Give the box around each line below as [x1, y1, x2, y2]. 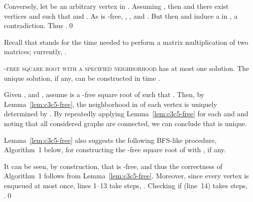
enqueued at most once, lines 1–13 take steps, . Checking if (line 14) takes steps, [4, 180, 248, 190]
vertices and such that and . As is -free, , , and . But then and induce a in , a [4, 10, 238, 21]
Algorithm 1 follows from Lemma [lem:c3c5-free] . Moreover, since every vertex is [4, 170, 249, 181]
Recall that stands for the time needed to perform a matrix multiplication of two [4, 36, 249, 47]
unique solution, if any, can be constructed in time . [4, 72, 160, 83]
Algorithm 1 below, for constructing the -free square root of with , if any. [4, 144, 226, 155]
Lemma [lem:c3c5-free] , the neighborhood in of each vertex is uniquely [4, 99, 217, 109]
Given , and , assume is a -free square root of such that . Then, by [4, 89, 205, 100]
